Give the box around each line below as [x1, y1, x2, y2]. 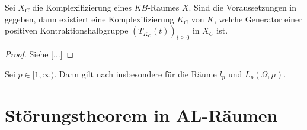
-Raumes [148, 1, 180, 13]
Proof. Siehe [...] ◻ [5, 47, 74, 60]
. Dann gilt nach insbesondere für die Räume [54, 67, 217, 80]
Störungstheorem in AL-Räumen [5, 103, 278, 127]
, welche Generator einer [213, 12, 302, 25]
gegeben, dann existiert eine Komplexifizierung [5, 12, 174, 25]
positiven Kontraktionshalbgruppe [5, 24, 129, 37]
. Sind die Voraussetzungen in [188, 1, 297, 13]
